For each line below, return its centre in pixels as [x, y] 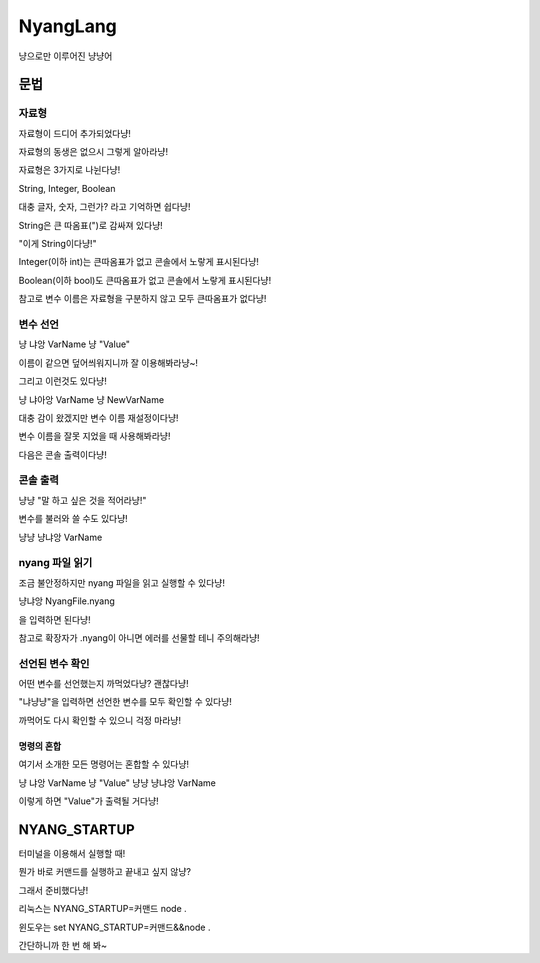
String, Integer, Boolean [67, 188]
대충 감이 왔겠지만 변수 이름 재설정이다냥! [98, 417]
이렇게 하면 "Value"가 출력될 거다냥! [88, 801]
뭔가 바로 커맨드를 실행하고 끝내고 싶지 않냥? [105, 872]
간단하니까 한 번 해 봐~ [62, 945]
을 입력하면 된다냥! [54, 619]
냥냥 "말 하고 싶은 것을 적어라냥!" [82, 500]
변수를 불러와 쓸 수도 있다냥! [73, 519]
